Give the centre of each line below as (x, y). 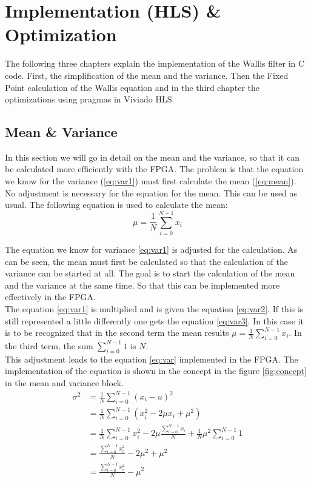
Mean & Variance (61, 132)
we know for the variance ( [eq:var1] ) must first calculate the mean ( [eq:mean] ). (151, 181)
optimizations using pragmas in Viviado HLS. (90, 99)
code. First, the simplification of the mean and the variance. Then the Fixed (147, 75)
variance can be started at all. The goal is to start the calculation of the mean (150, 273)
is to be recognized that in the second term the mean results (117, 333)
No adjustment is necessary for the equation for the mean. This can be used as (151, 192)
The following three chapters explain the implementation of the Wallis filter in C (155, 63)
